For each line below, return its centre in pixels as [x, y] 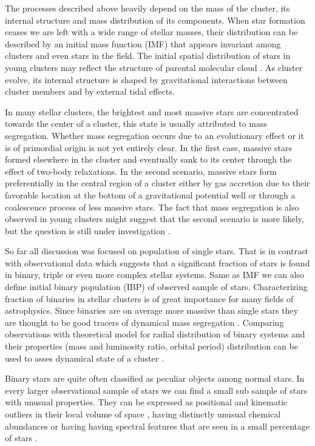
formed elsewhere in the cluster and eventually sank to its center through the [148, 159]
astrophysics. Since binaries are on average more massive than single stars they [152, 310]
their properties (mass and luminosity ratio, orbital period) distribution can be [151, 346]
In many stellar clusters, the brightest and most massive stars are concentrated [152, 111]
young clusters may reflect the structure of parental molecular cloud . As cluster [154, 67]
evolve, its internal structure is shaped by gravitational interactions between [146, 79]
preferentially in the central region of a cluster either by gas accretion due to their [157, 183]
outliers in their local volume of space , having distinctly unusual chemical [143, 414]
